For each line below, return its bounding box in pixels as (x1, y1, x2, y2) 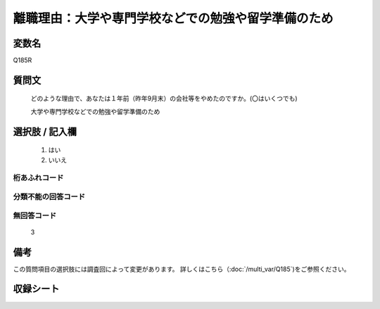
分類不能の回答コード (13, 191, 86, 201)
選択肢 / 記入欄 (13, 125, 77, 137)
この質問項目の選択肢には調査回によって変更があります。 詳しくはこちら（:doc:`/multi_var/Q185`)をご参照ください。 (13, 265, 350, 273)
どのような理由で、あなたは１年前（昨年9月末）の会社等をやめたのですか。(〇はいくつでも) (30, 94, 298, 103)
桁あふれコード (13, 173, 64, 183)
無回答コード (13, 210, 57, 220)
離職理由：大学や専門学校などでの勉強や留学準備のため (13, 11, 334, 26)
